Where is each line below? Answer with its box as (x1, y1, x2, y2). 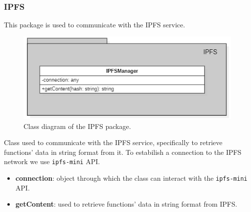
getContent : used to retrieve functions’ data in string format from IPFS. (15, 199, 237, 209)
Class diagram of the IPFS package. (23, 121, 131, 131)
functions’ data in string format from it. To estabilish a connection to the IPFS (4, 147, 242, 157)
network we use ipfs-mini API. (4, 156, 100, 167)
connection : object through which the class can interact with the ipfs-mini (15, 172, 248, 183)
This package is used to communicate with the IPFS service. (4, 20, 185, 30)
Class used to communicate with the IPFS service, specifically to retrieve (4, 137, 223, 148)
